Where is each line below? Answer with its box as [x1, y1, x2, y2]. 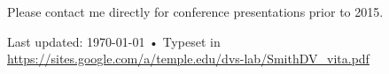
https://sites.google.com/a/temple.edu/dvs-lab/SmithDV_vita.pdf [7, 49, 370, 68]
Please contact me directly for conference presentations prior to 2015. [7, 3, 384, 20]
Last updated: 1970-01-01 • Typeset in [7, 32, 221, 50]
